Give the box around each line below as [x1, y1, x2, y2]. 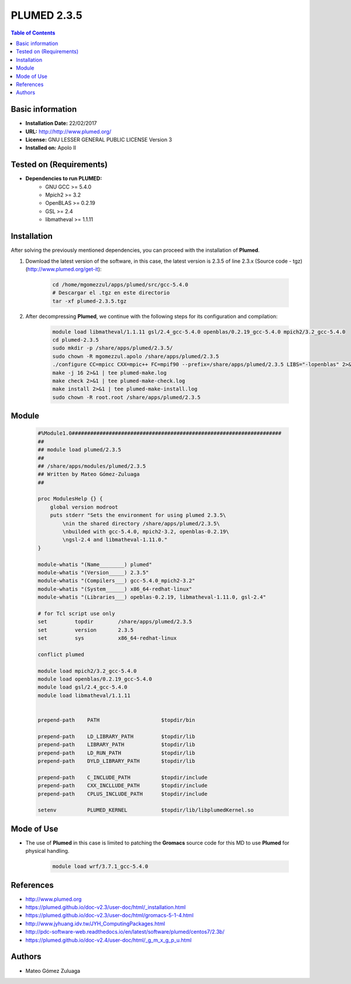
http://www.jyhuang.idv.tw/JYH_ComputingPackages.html [25, 920, 166, 927]
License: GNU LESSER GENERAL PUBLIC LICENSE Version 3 [25, 136, 173, 143]
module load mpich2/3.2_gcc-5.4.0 [37, 667, 137, 674]
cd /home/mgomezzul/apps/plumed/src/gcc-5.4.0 [52, 281, 188, 288]
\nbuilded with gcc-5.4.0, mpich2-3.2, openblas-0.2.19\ [62, 529, 229, 535]
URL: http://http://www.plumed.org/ [25, 128, 111, 135]
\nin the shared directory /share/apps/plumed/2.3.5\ [62, 520, 220, 527]
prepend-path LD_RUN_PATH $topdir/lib [37, 749, 195, 756]
